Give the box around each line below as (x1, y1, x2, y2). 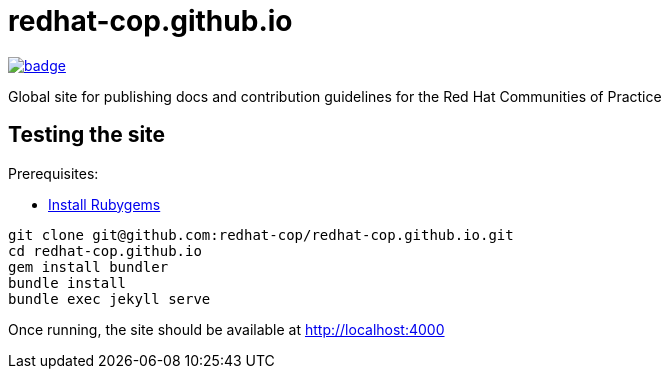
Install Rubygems (48, 195, 161, 213)
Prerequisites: (8, 164, 99, 182)
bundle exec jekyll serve (8, 290, 211, 307)
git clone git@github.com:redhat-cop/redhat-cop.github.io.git (8, 226, 514, 243)
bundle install (8, 274, 127, 291)
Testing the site (8, 122, 166, 148)
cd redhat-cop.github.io (8, 242, 202, 259)
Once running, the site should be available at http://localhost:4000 (8, 320, 445, 338)
